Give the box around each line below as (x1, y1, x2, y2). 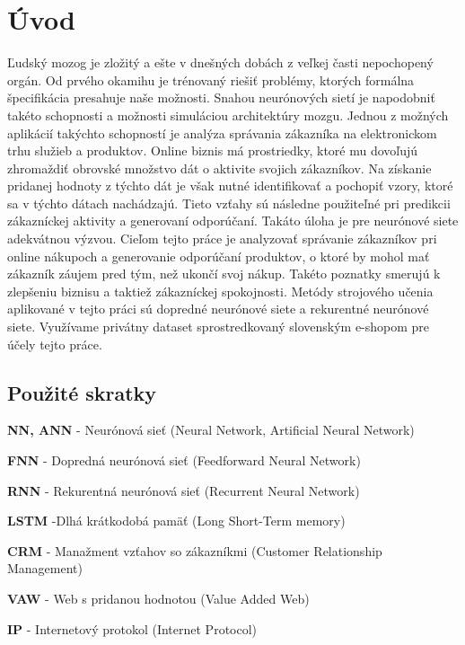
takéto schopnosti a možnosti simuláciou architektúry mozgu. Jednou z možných (7, 105, 449, 124)
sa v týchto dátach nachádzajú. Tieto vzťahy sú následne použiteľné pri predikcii (7, 193, 451, 212)
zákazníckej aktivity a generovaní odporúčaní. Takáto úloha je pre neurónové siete (7, 211, 459, 230)
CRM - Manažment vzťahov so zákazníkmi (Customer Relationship (7, 541, 382, 560)
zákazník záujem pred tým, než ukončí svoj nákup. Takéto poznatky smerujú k (7, 264, 441, 283)
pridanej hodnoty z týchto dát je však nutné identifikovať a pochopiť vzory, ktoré (7, 176, 453, 195)
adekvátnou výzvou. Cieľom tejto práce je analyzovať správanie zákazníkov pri (7, 229, 437, 248)
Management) (7, 559, 83, 578)
